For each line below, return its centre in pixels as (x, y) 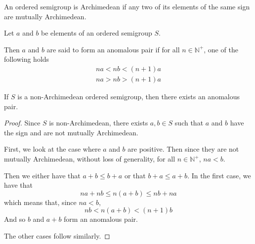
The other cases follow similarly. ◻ (57, 235)
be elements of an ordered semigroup (97, 33)
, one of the (221, 49)
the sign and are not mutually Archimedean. (71, 132)
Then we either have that (42, 175)
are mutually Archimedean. (45, 16)
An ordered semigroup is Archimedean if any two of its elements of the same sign (127, 6)
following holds (27, 59)
